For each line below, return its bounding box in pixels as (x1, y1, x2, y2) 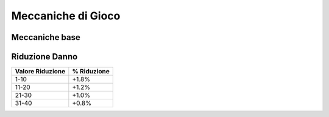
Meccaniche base (11, 32, 80, 42)
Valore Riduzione (15, 67, 66, 76)
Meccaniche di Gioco (11, 9, 121, 22)
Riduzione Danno (11, 52, 78, 62)
